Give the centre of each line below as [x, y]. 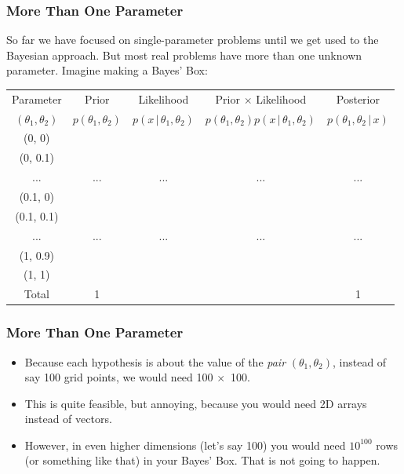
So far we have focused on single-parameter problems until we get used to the [193, 40]
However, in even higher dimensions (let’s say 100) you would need [185, 445]
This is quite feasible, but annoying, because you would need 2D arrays [196, 403]
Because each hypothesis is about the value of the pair [155, 361]
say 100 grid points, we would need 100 [119, 377]
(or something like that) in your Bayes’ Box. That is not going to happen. [202, 460]
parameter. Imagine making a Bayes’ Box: [107, 70]
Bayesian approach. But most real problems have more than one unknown [184, 55]
